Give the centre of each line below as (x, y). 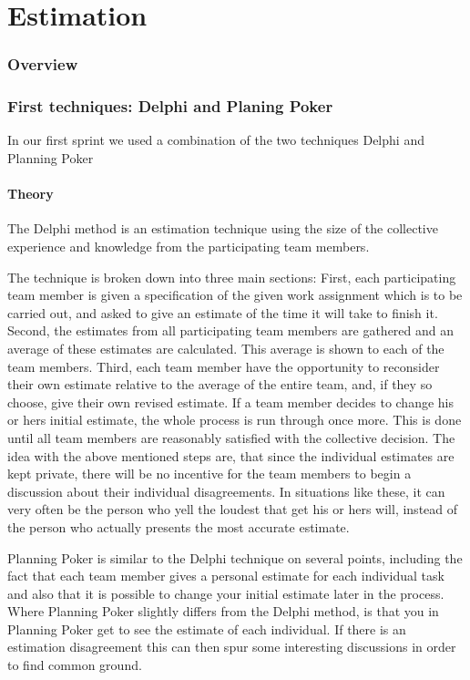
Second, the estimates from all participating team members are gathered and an (231, 330)
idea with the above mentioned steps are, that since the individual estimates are (231, 455)
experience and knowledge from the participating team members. (189, 247)
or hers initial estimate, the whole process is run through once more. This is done (235, 420)
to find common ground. (75, 665)
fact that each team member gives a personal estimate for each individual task (226, 576)
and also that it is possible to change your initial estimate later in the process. (226, 593)
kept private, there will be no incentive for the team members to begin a (209, 474)
